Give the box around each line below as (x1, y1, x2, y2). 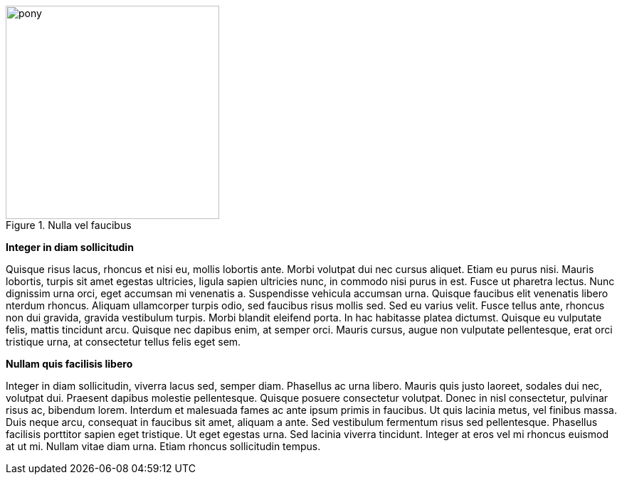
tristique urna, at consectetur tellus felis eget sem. (6, 336, 241, 348)
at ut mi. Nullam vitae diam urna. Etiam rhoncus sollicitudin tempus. (6, 440, 321, 452)
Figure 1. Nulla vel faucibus (6, 219, 132, 231)
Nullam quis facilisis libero (6, 358, 133, 370)
